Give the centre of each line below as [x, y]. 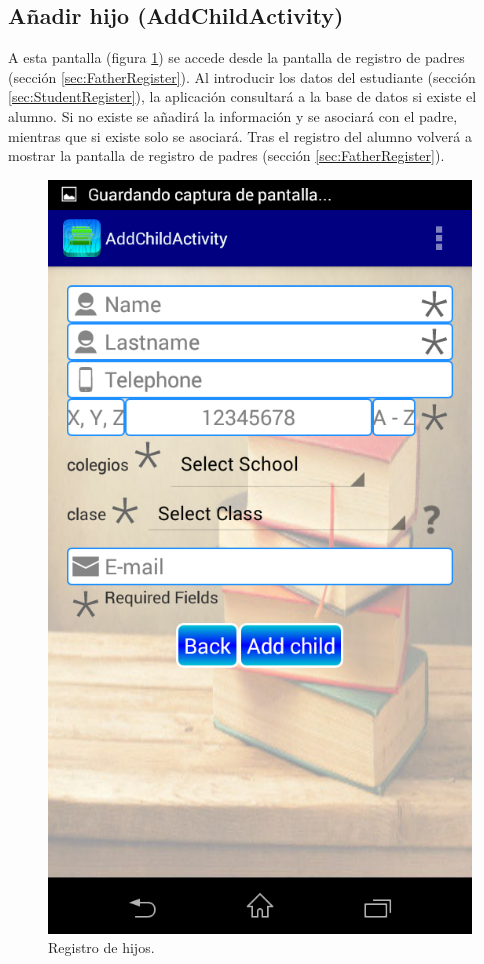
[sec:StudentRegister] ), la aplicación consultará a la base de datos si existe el [242, 96]
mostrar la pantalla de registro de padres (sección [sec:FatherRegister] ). [226, 155]
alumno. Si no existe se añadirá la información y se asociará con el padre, [233, 115]
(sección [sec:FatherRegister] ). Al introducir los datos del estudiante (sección [242, 76]
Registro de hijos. [101, 947]
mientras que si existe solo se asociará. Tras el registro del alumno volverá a [240, 135]
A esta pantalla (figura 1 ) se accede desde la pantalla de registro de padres [236, 57]
